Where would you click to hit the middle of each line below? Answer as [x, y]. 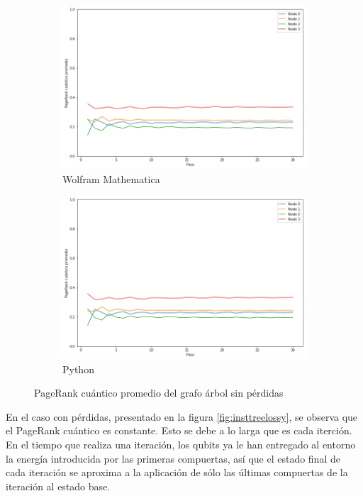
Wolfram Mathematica [111, 178]
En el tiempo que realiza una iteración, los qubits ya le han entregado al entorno [181, 445]
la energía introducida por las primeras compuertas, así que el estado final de [173, 458]
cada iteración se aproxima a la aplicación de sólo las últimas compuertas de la [177, 472]
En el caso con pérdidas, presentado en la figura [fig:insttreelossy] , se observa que [182, 416]
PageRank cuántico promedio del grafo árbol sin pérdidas [159, 393]
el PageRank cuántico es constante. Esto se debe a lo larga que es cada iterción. [179, 430]
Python [78, 369]
